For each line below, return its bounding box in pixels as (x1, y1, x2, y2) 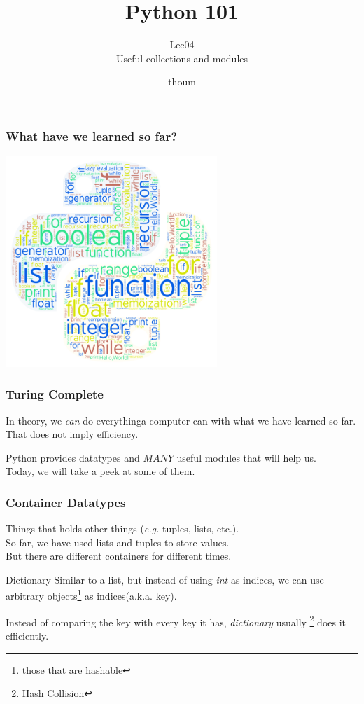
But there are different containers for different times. (6, 548, 232, 563)
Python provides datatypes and (6, 450, 140, 464)
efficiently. (6, 628, 49, 642)
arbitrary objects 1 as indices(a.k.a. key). (6, 586, 177, 603)
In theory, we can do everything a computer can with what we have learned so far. (6, 413, 356, 427)
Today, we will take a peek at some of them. (6, 464, 195, 478)
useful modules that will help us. (176, 450, 316, 464)
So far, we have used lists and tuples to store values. (6, 534, 230, 549)
